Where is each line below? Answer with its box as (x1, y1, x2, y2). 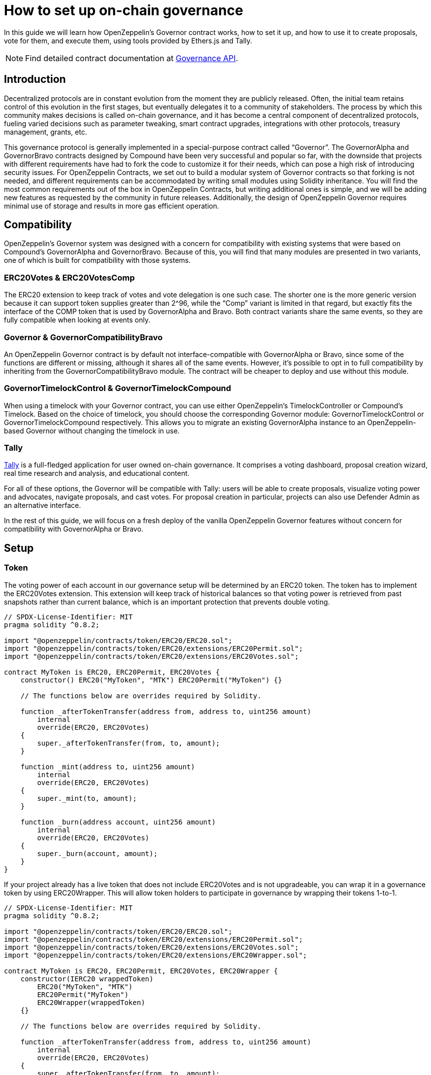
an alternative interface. (4, 501, 81, 510)
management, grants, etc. (4, 127, 87, 136)
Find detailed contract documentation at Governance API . (25, 53, 238, 63)
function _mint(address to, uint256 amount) (20, 762, 195, 771)
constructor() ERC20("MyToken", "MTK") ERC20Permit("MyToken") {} (20, 676, 282, 684)
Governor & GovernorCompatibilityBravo (4, 332, 163, 342)
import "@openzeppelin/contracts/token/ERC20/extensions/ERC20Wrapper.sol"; (4, 951, 307, 959)
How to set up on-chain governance (4, 2, 243, 19)
